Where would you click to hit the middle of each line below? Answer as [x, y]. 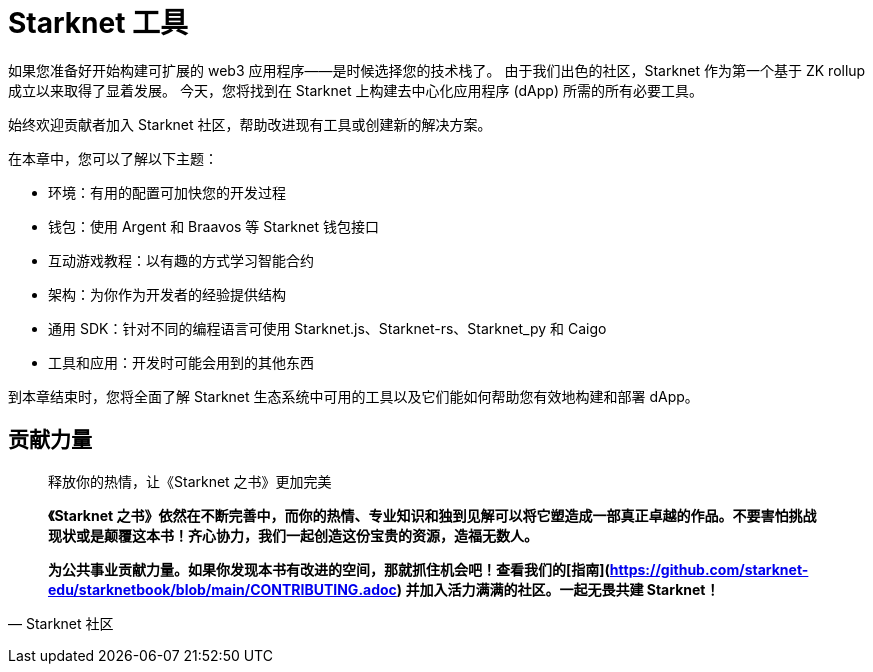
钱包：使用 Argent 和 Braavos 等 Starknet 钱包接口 [213, 226]
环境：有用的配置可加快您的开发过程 [167, 192]
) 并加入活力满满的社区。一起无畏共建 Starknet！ [558, 589]
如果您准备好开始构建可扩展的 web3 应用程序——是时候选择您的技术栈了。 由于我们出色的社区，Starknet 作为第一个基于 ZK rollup [437, 70]
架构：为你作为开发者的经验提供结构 [167, 294]
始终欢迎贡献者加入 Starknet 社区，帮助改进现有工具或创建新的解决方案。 [250, 124]
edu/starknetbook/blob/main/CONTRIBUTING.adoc [222, 589]
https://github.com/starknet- [709, 569]
